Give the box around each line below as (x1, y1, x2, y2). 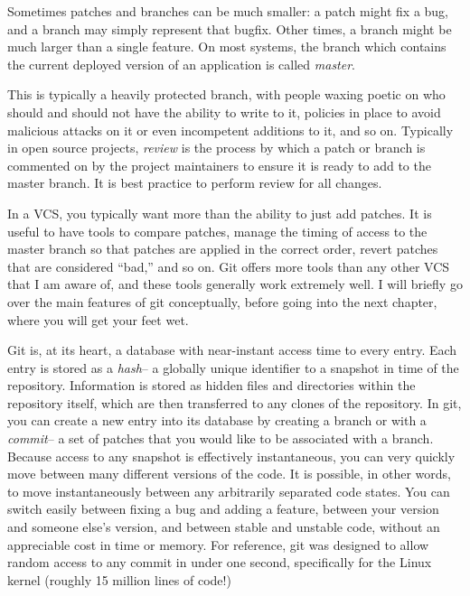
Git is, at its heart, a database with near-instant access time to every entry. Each (7, 340, 457, 359)
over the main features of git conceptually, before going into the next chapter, (7, 292, 437, 311)
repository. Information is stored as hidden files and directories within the (7, 376, 416, 395)
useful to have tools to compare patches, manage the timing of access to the (7, 221, 428, 240)
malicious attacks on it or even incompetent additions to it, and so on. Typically (7, 120, 454, 139)
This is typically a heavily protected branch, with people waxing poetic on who (7, 85, 446, 104)
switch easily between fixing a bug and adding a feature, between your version (7, 499, 439, 518)
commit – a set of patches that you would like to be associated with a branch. (7, 429, 434, 448)
